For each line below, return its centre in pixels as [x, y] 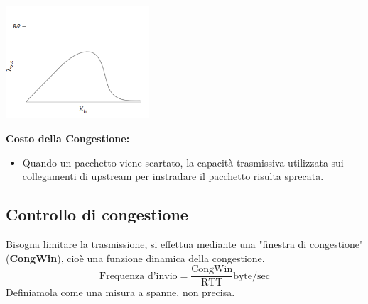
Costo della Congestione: [68, 139]
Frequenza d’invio [139, 276]
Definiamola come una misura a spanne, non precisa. [120, 292]
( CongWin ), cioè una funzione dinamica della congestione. [135, 258]
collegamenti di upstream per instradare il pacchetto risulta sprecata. [173, 176]
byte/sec [251, 276]
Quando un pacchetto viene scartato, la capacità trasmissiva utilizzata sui [183, 162]
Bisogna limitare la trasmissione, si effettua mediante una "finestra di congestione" [185, 244]
